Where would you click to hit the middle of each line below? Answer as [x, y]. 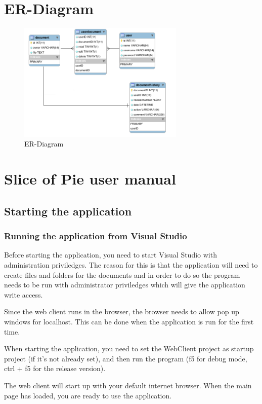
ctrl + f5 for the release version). [55, 368]
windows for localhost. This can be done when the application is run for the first [129, 321]
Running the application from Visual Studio [96, 236]
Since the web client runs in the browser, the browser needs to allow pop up [122, 311]
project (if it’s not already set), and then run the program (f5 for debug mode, [126, 358]
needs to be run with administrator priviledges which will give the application [125, 285]
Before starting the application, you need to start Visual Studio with [111, 255]
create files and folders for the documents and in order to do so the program [122, 274]
